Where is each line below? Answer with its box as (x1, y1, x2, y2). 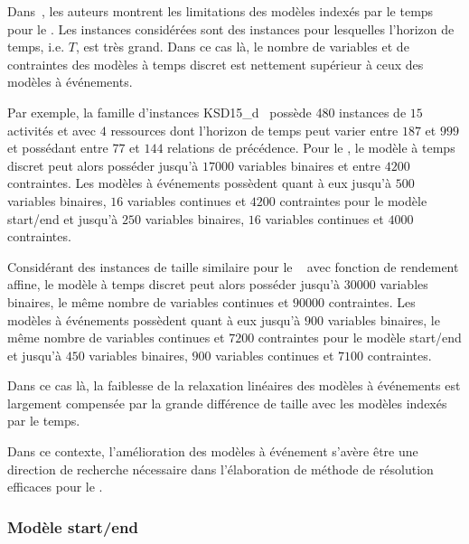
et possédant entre (7, 138, 108, 157)
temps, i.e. (7, 37, 65, 56)
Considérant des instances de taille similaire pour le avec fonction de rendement (7, 257, 459, 276)
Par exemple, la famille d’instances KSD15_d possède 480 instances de (7, 102, 407, 121)
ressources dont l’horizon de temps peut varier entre (110, 120, 399, 139)
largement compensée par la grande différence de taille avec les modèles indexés (7, 393, 447, 412)
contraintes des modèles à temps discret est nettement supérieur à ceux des (7, 54, 424, 73)
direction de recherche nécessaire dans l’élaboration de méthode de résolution (7, 459, 434, 478)
